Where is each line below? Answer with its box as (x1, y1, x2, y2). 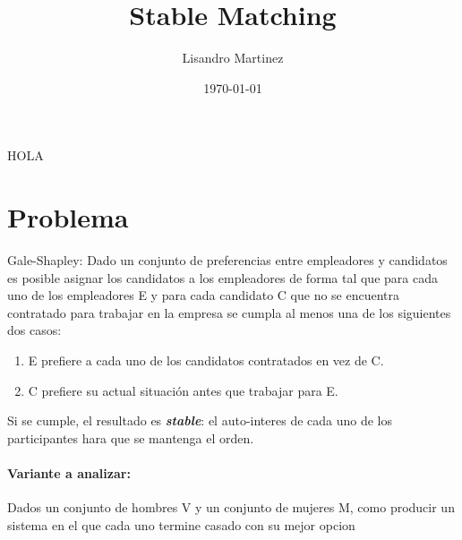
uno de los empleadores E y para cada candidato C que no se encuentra (7, 286, 400, 304)
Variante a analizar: (7, 463, 131, 482)
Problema (7, 199, 129, 236)
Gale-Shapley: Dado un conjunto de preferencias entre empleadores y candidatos (7, 251, 448, 270)
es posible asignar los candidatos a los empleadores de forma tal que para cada (7, 268, 438, 287)
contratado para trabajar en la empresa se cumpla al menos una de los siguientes (7, 303, 451, 321)
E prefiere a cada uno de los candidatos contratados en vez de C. (28, 351, 384, 369)
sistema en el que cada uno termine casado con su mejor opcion (7, 515, 355, 534)
